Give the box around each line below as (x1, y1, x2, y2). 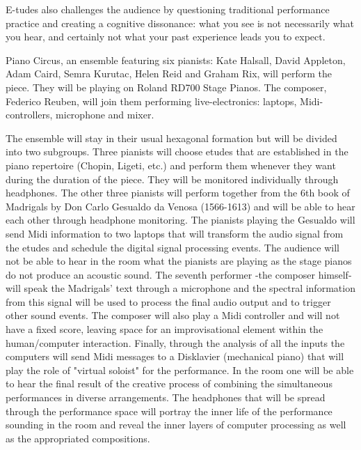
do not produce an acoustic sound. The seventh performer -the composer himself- (6, 267, 352, 281)
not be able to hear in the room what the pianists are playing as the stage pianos (6, 254, 352, 268)
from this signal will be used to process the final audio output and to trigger (6, 294, 331, 309)
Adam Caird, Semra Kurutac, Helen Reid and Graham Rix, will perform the (6, 66, 332, 81)
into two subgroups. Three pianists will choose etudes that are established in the (6, 144, 348, 159)
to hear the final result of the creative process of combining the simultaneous (6, 376, 332, 391)
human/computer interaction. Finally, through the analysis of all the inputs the (6, 335, 345, 350)
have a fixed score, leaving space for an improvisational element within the (6, 322, 323, 336)
